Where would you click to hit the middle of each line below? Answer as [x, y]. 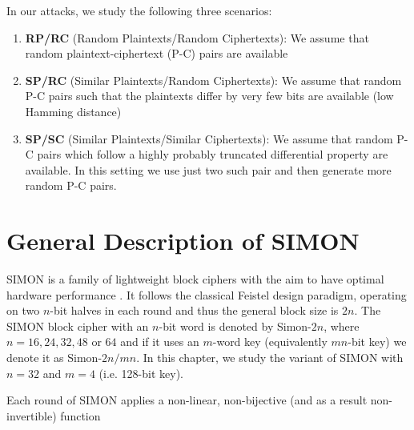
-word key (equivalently [270, 342]
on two [23, 310]
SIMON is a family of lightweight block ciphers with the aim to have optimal [195, 279]
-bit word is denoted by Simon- [235, 326]
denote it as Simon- [54, 358]
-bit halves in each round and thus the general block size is [194, 310]
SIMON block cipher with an [78, 326]
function [80, 415]
